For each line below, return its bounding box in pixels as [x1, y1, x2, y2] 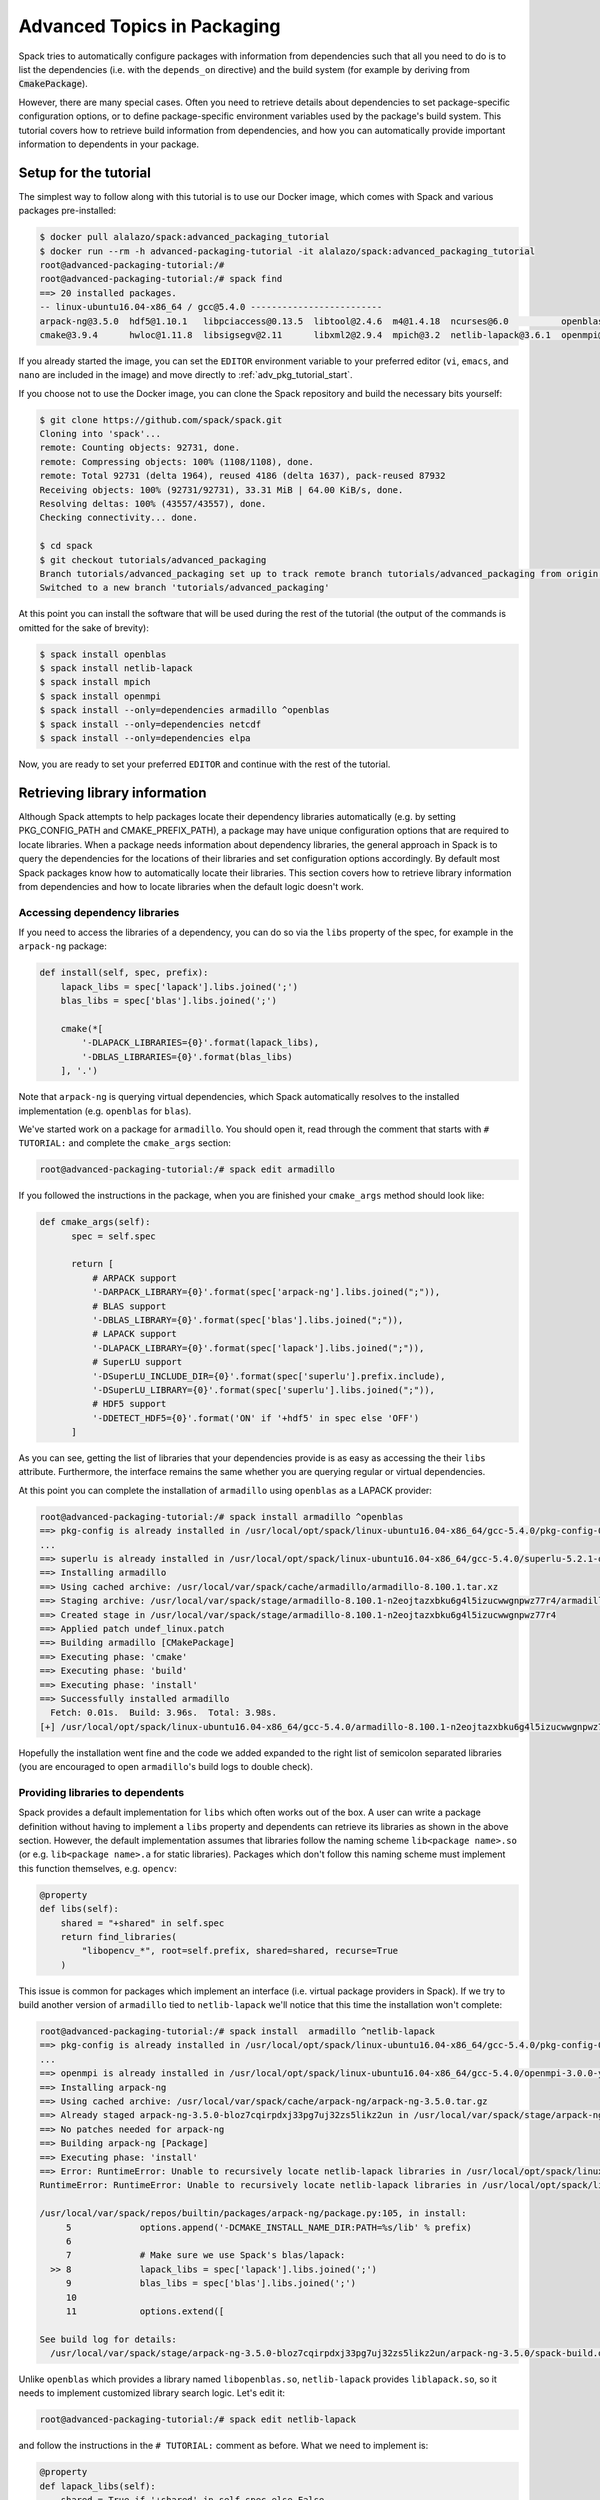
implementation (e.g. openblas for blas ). [18, 1105, 192, 1117]
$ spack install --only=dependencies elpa [39, 733, 251, 744]
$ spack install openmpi [39, 690, 162, 702]
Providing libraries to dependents [18, 1785, 185, 1799]
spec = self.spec [71, 1230, 157, 1242]
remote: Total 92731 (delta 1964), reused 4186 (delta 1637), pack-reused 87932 [39, 470, 446, 482]
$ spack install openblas [39, 648, 167, 660]
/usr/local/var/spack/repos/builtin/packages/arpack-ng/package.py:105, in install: [39, 2208, 467, 2219]
